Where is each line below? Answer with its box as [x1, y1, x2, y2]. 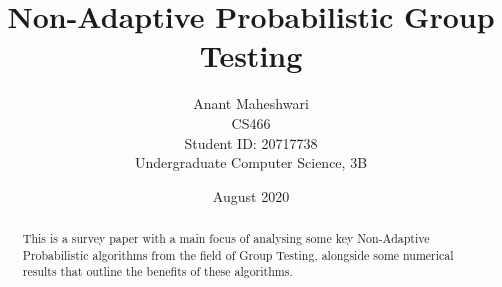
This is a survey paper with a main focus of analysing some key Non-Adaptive [22, 230, 430, 247]
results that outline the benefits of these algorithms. [22, 263, 293, 280]
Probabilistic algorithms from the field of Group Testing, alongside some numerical [22, 246, 454, 263]
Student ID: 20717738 [184, 132, 318, 153]
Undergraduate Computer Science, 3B [134, 152, 368, 173]
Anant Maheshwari [193, 93, 309, 114]
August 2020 [212, 185, 290, 206]
